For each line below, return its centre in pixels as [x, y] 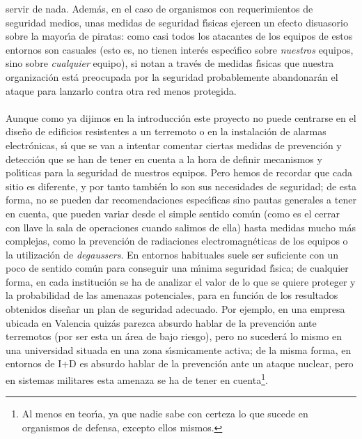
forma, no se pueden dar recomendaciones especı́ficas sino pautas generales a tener [181, 200]
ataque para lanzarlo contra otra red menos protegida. [121, 90]
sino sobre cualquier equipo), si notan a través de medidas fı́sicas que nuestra [170, 63]
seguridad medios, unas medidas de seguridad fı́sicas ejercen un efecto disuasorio [177, 22]
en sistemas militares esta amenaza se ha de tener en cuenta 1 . [137, 379]
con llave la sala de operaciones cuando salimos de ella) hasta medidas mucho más [181, 227]
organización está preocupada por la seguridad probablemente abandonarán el [172, 76]
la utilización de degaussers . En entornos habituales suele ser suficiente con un [172, 254]
